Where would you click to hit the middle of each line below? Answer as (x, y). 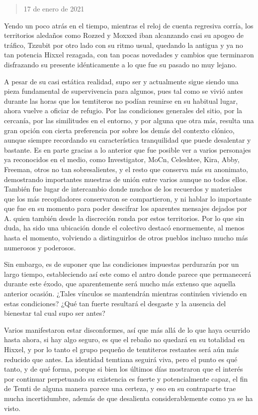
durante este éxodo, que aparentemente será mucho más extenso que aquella (120, 284)
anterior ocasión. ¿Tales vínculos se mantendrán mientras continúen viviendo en (126, 294)
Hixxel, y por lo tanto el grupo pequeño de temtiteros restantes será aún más (122, 349)
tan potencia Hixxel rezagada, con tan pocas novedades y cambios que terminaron (129, 55)
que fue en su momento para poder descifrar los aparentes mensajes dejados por (126, 208)
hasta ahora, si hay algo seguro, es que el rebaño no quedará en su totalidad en (125, 339)
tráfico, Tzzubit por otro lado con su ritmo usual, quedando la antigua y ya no (124, 45)
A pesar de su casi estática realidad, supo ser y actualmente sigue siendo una (121, 81)
